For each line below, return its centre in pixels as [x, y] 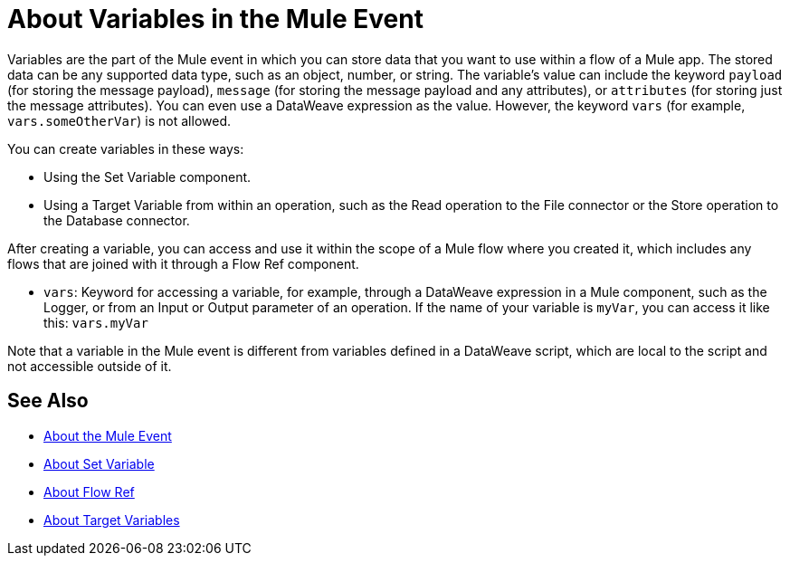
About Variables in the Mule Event [215, 19]
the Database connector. [117, 220]
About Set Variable [99, 463]
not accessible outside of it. [90, 366]
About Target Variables [112, 520]
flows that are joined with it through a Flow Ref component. [183, 263]
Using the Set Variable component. [148, 177]
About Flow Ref [89, 491]
